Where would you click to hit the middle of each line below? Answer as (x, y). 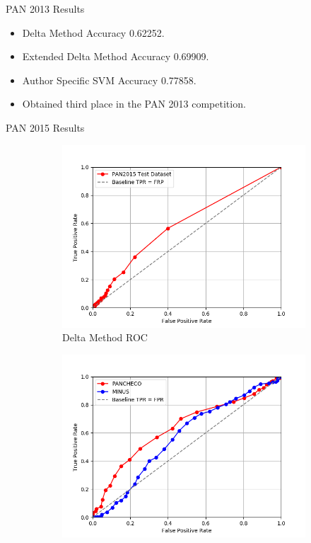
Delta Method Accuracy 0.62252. (93, 32)
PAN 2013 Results (45, 8)
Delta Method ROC (105, 337)
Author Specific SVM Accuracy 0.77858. (109, 80)
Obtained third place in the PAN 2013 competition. (134, 104)
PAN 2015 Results (45, 127)
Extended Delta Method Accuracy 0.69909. (116, 56)
